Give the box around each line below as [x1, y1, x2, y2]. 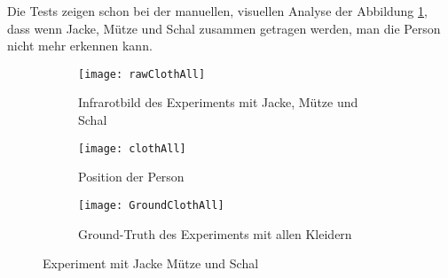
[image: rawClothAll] [78, 67, 206, 81]
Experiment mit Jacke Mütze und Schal [43, 254, 259, 273]
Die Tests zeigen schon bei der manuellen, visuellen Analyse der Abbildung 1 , [7, 2, 428, 19]
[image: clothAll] [78, 142, 186, 155]
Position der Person [78, 167, 185, 186]
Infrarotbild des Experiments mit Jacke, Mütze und [78, 93, 358, 112]
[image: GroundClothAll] [78, 198, 224, 212]
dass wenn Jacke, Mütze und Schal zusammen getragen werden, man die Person [7, 19, 441, 37]
